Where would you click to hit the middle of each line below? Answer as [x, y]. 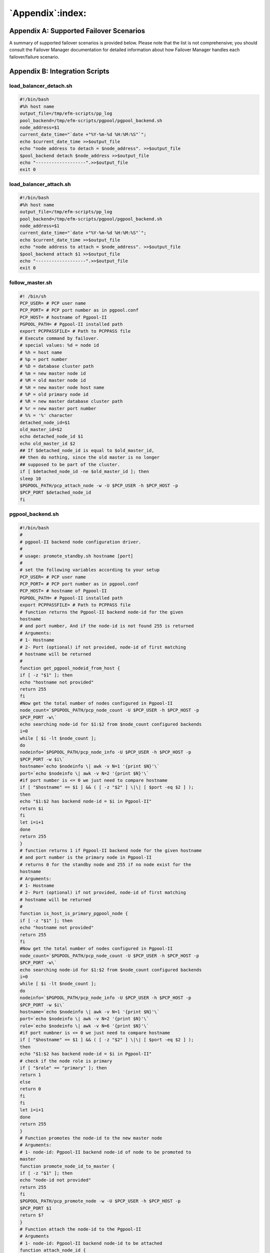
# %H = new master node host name [62, 387]
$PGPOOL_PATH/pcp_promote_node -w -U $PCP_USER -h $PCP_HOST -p [100, 1201]
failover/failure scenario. [34, 57]
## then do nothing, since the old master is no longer [90, 458]
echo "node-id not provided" [55, 1180]
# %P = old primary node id [54, 394]
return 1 [30, 1075]
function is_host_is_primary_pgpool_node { [74, 914]
